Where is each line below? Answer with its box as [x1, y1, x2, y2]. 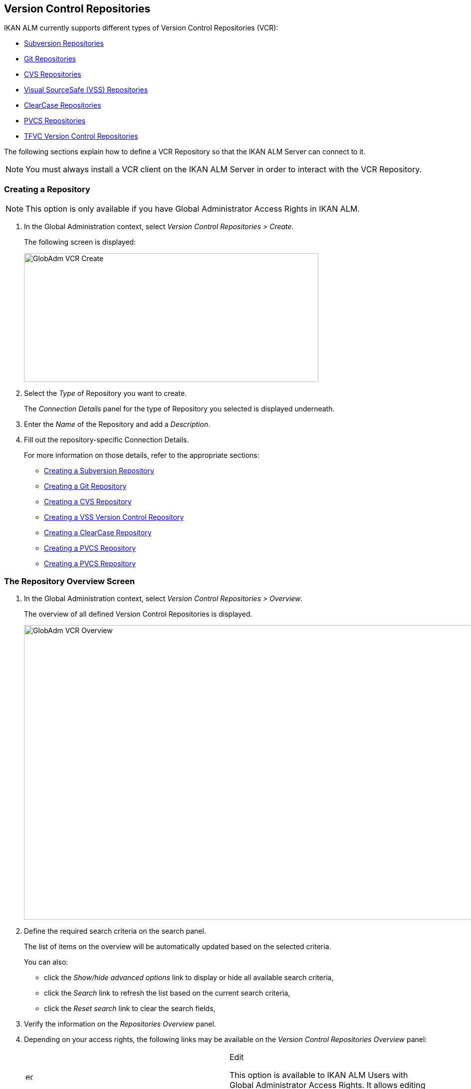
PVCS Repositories [24, 116, 86, 125]
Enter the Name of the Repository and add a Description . [24, 420, 211, 429]
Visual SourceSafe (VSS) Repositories [24, 85, 148, 94]
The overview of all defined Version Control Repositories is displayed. [24, 609, 252, 618]
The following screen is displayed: [24, 238, 136, 247]
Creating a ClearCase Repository [44, 528, 152, 537]
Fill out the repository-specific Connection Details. [24, 435, 189, 444]
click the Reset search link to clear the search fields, [44, 1004, 216, 1013]
